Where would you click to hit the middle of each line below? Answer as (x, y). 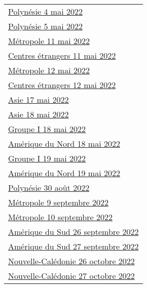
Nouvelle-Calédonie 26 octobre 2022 (71, 261)
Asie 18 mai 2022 (39, 114)
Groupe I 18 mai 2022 (47, 129)
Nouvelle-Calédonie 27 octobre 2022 (71, 276)
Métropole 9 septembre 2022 (58, 202)
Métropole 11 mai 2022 (49, 41)
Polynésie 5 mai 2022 (45, 26)
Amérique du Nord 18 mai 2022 (64, 143)
